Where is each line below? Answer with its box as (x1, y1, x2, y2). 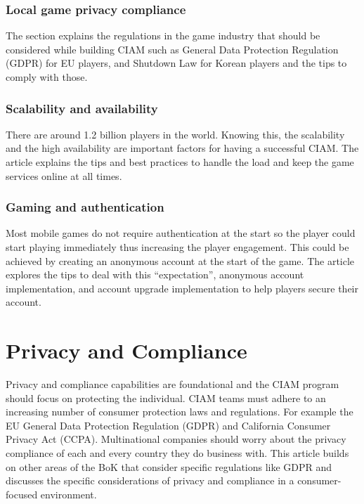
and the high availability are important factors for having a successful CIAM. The (6, 141, 359, 155)
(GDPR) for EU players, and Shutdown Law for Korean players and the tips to (6, 56, 347, 70)
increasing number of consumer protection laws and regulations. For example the (6, 404, 353, 419)
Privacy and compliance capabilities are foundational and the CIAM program (6, 377, 339, 392)
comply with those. (6, 70, 88, 84)
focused (6, 486, 38, 501)
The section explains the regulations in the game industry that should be (6, 28, 320, 43)
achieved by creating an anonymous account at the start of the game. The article (6, 253, 355, 268)
